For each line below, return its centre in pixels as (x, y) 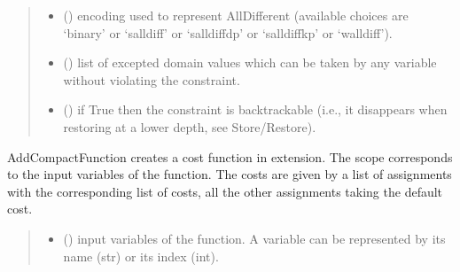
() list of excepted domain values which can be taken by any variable (250, 62)
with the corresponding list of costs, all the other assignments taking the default (225, 191)
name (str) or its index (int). (141, 256)
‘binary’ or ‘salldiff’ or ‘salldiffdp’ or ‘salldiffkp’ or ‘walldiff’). (228, 32)
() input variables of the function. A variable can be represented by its (254, 238)
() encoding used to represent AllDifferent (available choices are (236, 15)
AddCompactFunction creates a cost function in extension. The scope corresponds (230, 156)
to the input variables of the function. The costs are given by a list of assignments (230, 174)
